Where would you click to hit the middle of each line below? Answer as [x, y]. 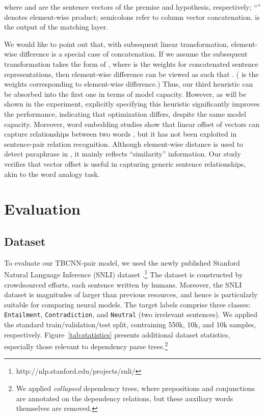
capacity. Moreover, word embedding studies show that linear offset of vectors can [132, 124]
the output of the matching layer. [56, 27]
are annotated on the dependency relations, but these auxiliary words [125, 398]
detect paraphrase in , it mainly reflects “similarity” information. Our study [123, 154]
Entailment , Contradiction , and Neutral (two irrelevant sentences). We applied [131, 314]
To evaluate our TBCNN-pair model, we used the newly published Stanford [122, 262]
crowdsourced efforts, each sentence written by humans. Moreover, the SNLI [123, 284]
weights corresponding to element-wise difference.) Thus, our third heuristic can [129, 84]
